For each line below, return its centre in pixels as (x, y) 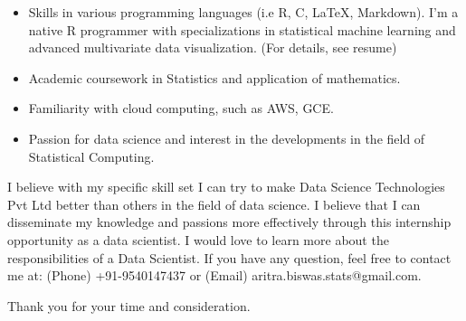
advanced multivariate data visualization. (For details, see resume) (213, 47)
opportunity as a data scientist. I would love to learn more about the (198, 239)
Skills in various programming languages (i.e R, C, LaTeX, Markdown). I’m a (243, 12)
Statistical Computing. (91, 156)
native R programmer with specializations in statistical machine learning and (242, 29)
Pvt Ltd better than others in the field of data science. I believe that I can (214, 204)
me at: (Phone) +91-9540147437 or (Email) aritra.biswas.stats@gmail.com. (214, 275)
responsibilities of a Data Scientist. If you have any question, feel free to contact (229, 257)
